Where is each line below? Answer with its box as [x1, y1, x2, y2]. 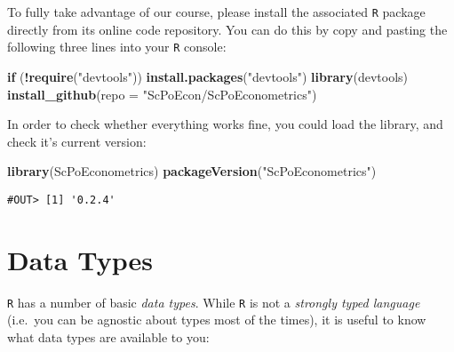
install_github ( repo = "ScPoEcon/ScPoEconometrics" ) [7, 84, 317, 103]
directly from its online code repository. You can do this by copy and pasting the [7, 20, 448, 38]
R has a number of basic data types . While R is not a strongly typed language [7, 292, 420, 311]
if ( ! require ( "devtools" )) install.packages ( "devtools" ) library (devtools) [7, 67, 409, 85]
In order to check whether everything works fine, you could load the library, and [7, 115, 443, 133]
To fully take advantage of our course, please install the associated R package [7, 3, 426, 20]
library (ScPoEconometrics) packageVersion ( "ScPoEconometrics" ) [7, 162, 377, 180]
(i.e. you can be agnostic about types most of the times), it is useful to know [7, 310, 426, 329]
